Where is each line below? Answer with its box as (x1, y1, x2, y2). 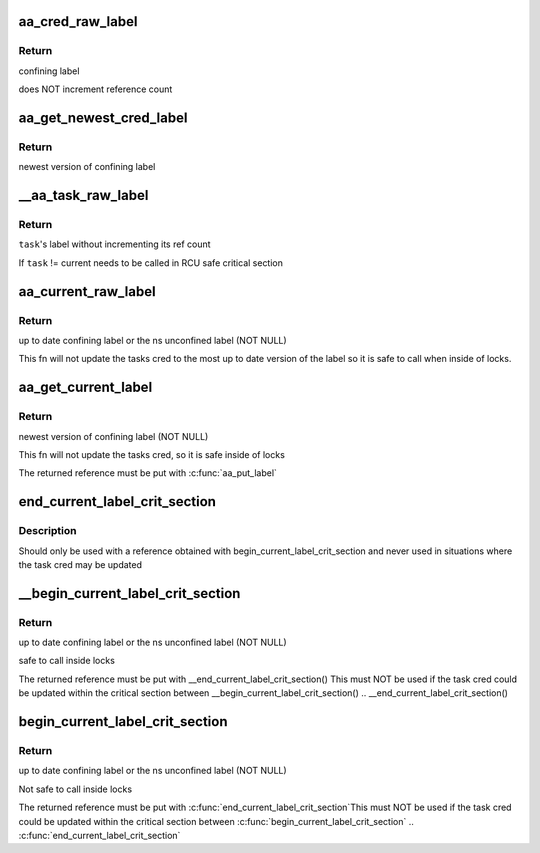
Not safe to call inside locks (18, 783, 133, 795)
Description (18, 524, 77, 538)
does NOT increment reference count (18, 83, 173, 95)
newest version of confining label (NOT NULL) (18, 430, 209, 442)
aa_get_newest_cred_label (18, 109, 188, 126)
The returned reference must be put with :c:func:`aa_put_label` (18, 467, 277, 479)
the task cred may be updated (18, 558, 143, 570)
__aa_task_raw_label (18, 187, 149, 204)
